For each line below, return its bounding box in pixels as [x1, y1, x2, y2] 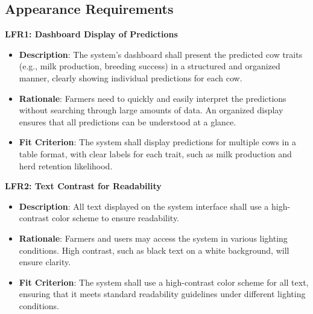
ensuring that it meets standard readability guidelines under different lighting [19, 287, 306, 300]
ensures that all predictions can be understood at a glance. [19, 115, 236, 128]
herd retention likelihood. [19, 159, 113, 172]
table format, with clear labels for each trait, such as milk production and [19, 147, 292, 160]
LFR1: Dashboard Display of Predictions [5, 28, 178, 40]
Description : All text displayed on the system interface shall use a [19, 199, 269, 212]
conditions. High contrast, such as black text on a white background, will [19, 243, 289, 256]
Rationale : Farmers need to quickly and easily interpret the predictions [19, 92, 286, 104]
